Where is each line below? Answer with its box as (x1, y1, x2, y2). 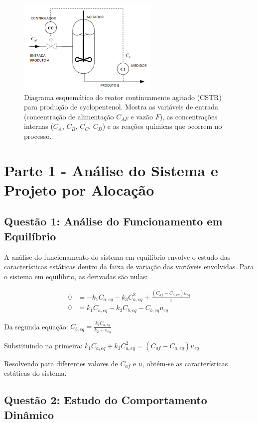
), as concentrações (159, 111, 217, 121)
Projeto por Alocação (4, 179, 154, 200)
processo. (24, 130, 52, 141)
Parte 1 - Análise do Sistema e (4, 160, 218, 180)
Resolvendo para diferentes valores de (4, 358, 118, 368)
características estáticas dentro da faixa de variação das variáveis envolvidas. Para (4, 261, 254, 272)
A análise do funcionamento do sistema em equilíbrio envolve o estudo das (4, 251, 231, 262)
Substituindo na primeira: (4, 340, 83, 350)
